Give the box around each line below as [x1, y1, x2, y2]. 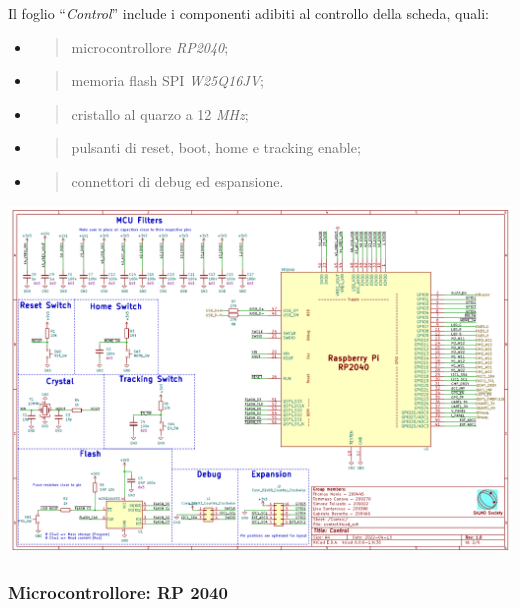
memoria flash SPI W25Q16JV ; [71, 70, 264, 91]
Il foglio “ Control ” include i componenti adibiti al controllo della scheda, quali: [8, 3, 489, 23]
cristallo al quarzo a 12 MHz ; [71, 103, 249, 124]
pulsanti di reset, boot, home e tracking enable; [71, 137, 361, 158]
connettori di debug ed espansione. [71, 170, 284, 191]
